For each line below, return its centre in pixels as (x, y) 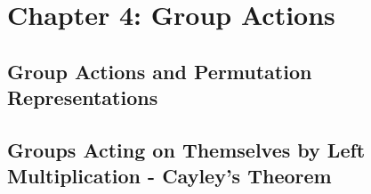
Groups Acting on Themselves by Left (186, 149)
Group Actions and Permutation (160, 71)
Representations (83, 97)
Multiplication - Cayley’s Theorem (169, 176)
